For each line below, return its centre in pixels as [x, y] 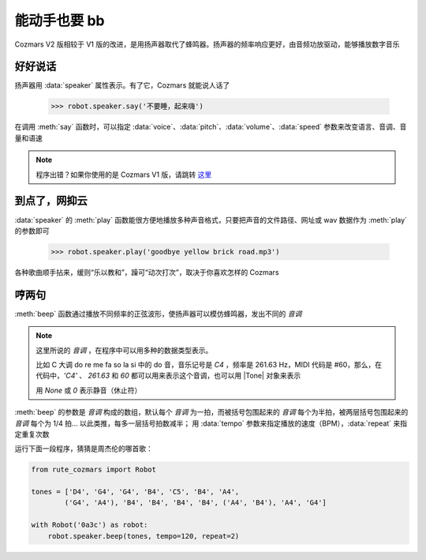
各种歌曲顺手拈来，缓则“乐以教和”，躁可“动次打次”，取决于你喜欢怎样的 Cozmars [147, 272]
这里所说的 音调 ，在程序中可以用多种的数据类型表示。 [124, 350]
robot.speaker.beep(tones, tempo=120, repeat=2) [144, 536]
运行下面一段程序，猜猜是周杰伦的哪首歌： [84, 449]
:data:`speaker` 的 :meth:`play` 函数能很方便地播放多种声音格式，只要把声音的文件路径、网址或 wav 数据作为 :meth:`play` [211, 220]
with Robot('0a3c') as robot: [90, 525]
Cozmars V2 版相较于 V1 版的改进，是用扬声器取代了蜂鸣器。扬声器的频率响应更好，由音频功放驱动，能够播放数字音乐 [207, 44]
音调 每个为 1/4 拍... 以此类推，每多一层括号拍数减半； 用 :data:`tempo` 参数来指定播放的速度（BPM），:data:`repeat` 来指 [211, 423]
